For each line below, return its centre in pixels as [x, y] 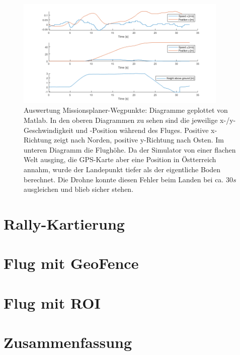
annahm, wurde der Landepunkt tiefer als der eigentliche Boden [122, 169]
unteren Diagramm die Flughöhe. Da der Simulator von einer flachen [130, 149]
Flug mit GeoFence [71, 263]
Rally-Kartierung [64, 224]
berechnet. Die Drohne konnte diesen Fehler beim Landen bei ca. [124, 179]
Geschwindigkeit [49, 130]
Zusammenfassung [68, 342]
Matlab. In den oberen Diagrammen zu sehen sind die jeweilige [121, 120]
